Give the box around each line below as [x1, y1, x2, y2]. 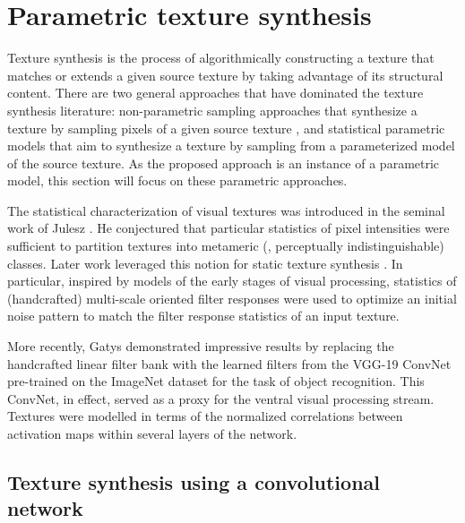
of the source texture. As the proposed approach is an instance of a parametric [7, 153, 440, 172]
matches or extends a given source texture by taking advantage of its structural [7, 65, 443, 84]
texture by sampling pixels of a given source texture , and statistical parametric [7, 118, 445, 137]
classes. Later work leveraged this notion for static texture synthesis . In [7, 253, 403, 272]
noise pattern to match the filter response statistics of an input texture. [7, 306, 400, 325]
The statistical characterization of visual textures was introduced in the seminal [7, 201, 445, 219]
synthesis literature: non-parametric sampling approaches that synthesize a [7, 100, 418, 119]
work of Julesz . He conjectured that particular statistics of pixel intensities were [7, 219, 450, 237]
